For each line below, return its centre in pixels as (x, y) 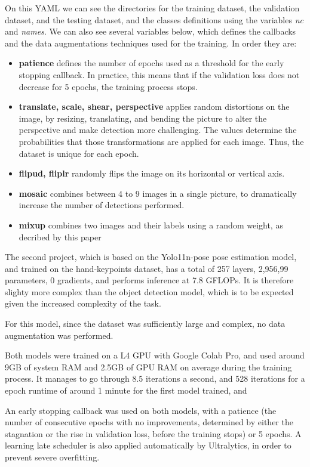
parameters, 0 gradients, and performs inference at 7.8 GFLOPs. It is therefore (149, 280)
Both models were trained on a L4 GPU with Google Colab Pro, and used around (155, 355)
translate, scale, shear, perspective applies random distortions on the (154, 106)
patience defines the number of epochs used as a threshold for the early (151, 63)
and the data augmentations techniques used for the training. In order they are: (151, 43)
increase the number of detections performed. (102, 205)
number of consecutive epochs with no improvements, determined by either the (149, 422)
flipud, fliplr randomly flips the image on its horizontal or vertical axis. (152, 173)
